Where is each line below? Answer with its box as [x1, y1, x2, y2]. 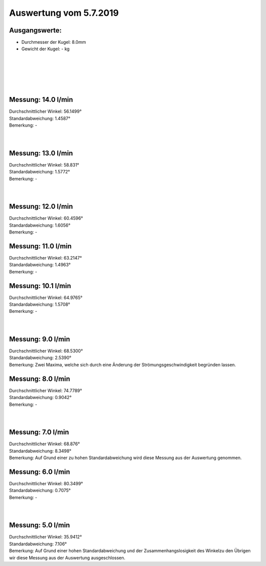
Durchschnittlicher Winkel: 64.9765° [9, 295, 83, 300]
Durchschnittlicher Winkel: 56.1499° [9, 108, 82, 114]
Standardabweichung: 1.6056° [9, 222, 71, 228]
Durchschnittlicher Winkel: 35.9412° [9, 534, 82, 540]
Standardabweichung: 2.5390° [9, 355, 71, 361]
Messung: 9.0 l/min [9, 335, 70, 343]
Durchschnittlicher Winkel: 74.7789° [9, 387, 82, 394]
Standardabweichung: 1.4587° [9, 115, 71, 121]
